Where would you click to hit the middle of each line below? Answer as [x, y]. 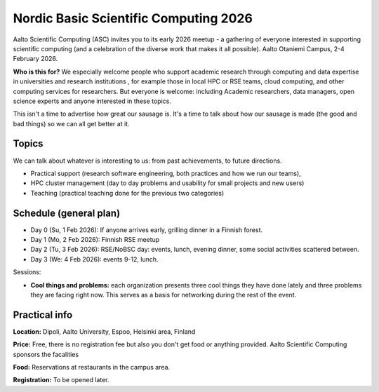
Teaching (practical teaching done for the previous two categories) [127, 193]
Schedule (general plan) [67, 213]
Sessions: [27, 272]
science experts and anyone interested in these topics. [92, 101]
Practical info [43, 315]
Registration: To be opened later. [61, 380]
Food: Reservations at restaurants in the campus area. [92, 367]
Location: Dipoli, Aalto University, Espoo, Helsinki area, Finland [104, 331]
